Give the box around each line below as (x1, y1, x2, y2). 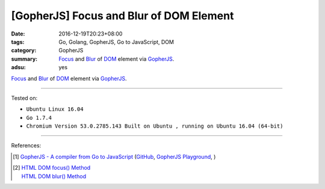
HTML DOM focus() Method (21, 164, 91, 172)
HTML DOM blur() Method (21, 172, 87, 180)
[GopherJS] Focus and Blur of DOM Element (11, 9, 234, 22)
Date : (11, 30, 25, 37)
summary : (11, 55, 38, 63)
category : (11, 47, 37, 54)
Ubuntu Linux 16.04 (26, 106, 84, 113)
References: (11, 142, 42, 149)
